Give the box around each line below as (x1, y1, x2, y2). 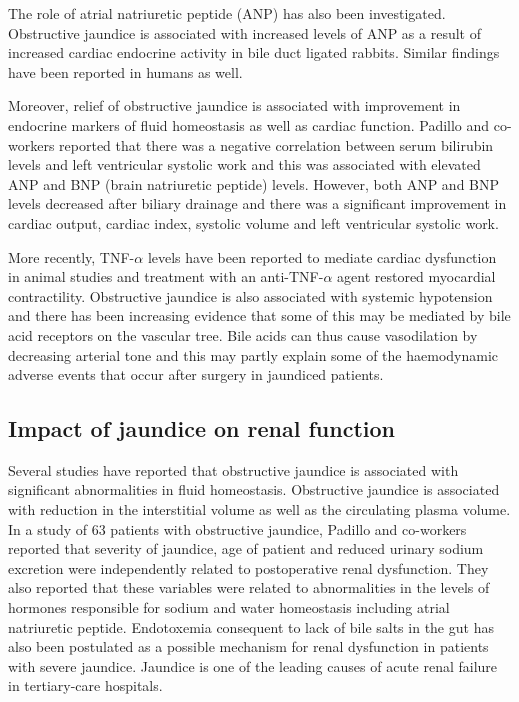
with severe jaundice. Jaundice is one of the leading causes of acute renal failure (8, 655, 498, 676)
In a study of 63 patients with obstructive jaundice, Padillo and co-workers (8, 518, 467, 539)
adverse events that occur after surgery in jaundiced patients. (8, 364, 384, 385)
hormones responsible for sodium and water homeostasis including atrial (8, 597, 450, 618)
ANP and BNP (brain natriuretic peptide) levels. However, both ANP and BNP (8, 173, 500, 194)
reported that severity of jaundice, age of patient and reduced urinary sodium (8, 538, 484, 559)
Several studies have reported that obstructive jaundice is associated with (8, 459, 459, 480)
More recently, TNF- (8, 246, 135, 267)
